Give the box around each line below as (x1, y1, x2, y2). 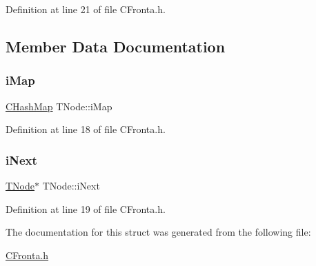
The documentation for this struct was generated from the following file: (6, 225, 311, 239)
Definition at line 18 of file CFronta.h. (6, 122, 166, 136)
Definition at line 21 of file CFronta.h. (6, 2, 166, 16)
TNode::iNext (42, 178, 100, 192)
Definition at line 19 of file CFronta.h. (6, 201, 166, 216)
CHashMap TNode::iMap (6, 99, 112, 113)
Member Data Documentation (6, 35, 226, 57)
